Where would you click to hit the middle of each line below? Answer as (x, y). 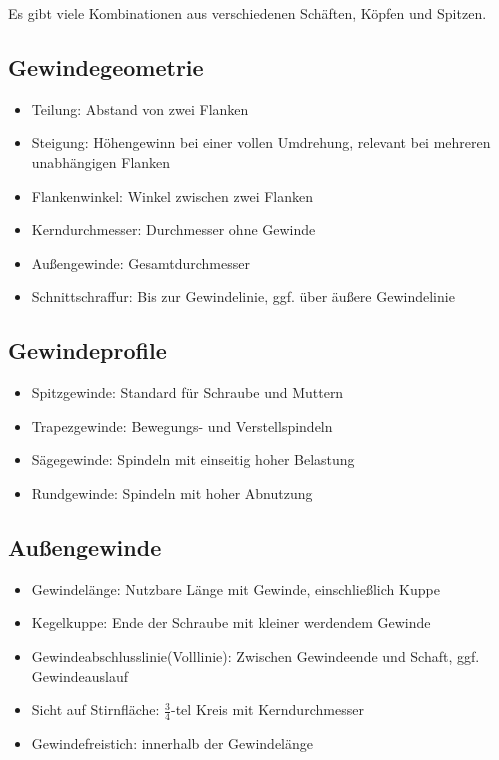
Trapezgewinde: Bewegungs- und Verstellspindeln (182, 425)
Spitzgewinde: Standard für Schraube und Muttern (187, 392)
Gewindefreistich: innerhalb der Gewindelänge (172, 742)
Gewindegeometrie (106, 66)
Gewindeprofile (87, 350)
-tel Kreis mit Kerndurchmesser (267, 709)
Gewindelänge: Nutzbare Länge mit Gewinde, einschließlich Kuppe (235, 588)
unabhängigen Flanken (101, 161)
